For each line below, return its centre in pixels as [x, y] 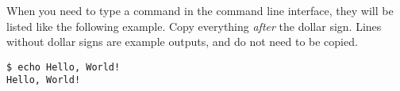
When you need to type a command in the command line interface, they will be [200, 10]
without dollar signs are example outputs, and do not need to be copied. [182, 42]
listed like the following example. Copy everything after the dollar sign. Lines [194, 26]
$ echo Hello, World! [63, 67]
